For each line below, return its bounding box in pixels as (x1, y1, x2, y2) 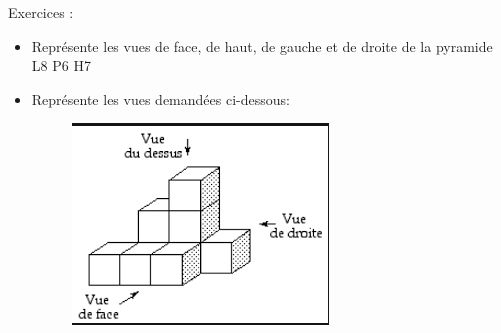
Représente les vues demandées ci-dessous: (31, 88, 290, 109)
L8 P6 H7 (31, 55, 91, 76)
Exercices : (8, 2, 74, 22)
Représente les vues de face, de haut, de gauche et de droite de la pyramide (31, 35, 493, 56)
